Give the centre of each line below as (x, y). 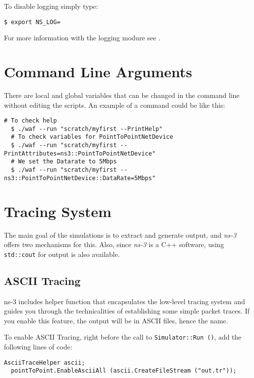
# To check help (31, 121)
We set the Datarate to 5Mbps (67, 162)
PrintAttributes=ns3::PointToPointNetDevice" (80, 153)
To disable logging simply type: (51, 6)
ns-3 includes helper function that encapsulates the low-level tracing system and (125, 301)
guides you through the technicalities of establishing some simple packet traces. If (127, 311)
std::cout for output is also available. (62, 254)
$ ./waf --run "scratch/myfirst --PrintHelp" (87, 129)
